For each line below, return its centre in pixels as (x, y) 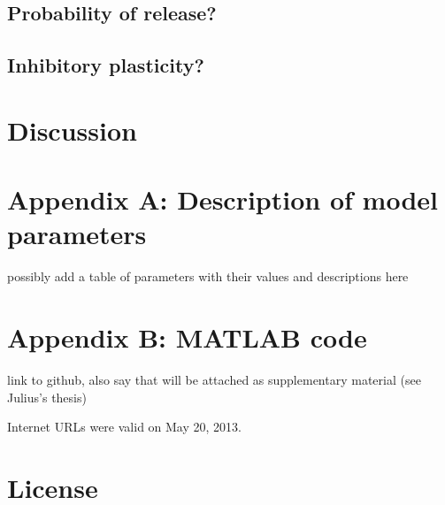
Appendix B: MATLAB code (187, 337)
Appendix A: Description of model (222, 199)
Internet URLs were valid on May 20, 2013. (124, 427)
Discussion (72, 130)
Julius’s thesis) (47, 397)
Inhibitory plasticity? (106, 65)
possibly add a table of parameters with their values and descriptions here (208, 276)
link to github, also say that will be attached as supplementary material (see (214, 379)
